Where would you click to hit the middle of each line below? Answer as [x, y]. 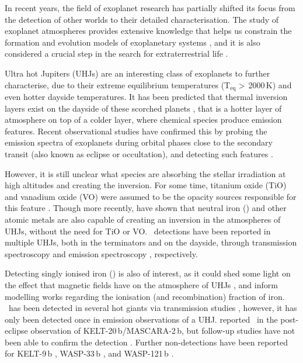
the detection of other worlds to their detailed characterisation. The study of [142, 19]
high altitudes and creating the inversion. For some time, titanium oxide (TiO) [146, 185]
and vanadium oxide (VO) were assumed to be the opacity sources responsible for [151, 196]
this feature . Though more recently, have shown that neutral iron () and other [146, 208]
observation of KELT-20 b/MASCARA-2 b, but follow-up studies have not [163, 331]
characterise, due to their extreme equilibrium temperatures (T [118, 84]
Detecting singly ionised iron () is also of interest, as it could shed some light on [148, 273]
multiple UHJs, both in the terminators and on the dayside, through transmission [151, 242]
